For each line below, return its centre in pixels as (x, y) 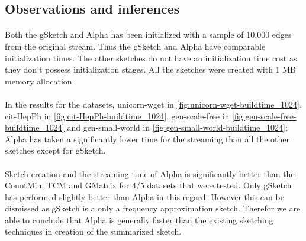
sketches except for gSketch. (55, 150)
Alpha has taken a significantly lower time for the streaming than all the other (147, 139)
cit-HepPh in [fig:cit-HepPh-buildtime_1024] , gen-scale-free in (117, 115)
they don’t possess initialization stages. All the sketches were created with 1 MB (150, 69)
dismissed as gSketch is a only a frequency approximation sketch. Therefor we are (153, 208)
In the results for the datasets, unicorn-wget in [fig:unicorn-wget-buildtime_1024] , (153, 104)
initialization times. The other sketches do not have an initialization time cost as (151, 58)
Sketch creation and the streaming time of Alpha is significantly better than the (150, 173)
